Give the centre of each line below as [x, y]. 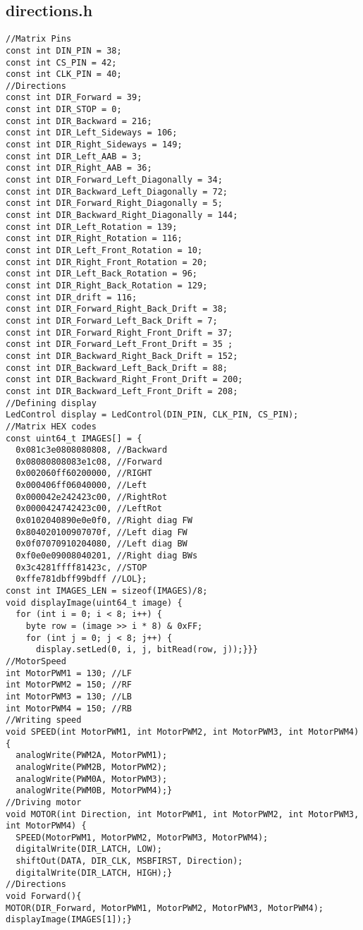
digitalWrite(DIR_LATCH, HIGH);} [94, 873]
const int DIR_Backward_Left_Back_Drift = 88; [117, 368]
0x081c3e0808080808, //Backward [92, 450]
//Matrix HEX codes [51, 426]
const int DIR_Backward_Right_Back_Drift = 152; [122, 356]
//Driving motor [44, 802]
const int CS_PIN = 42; [61, 62]
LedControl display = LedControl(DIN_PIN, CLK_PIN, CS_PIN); [152, 415]
